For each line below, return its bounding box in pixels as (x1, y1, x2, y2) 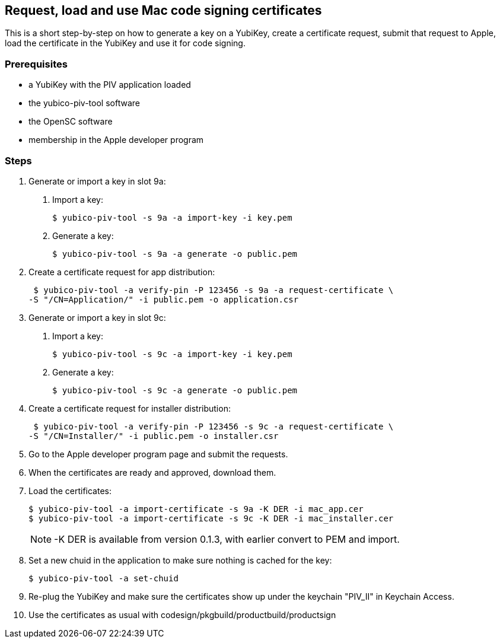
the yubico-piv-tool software (28, 98, 140, 109)
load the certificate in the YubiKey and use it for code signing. (5, 38, 246, 49)
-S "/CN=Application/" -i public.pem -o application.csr (28, 294, 299, 304)
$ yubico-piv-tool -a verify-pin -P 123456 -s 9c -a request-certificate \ (33, 421, 394, 431)
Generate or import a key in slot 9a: (28, 176, 166, 186)
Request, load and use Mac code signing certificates (5, 3, 322, 18)
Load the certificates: (28, 485, 112, 496)
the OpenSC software (28, 116, 113, 127)
